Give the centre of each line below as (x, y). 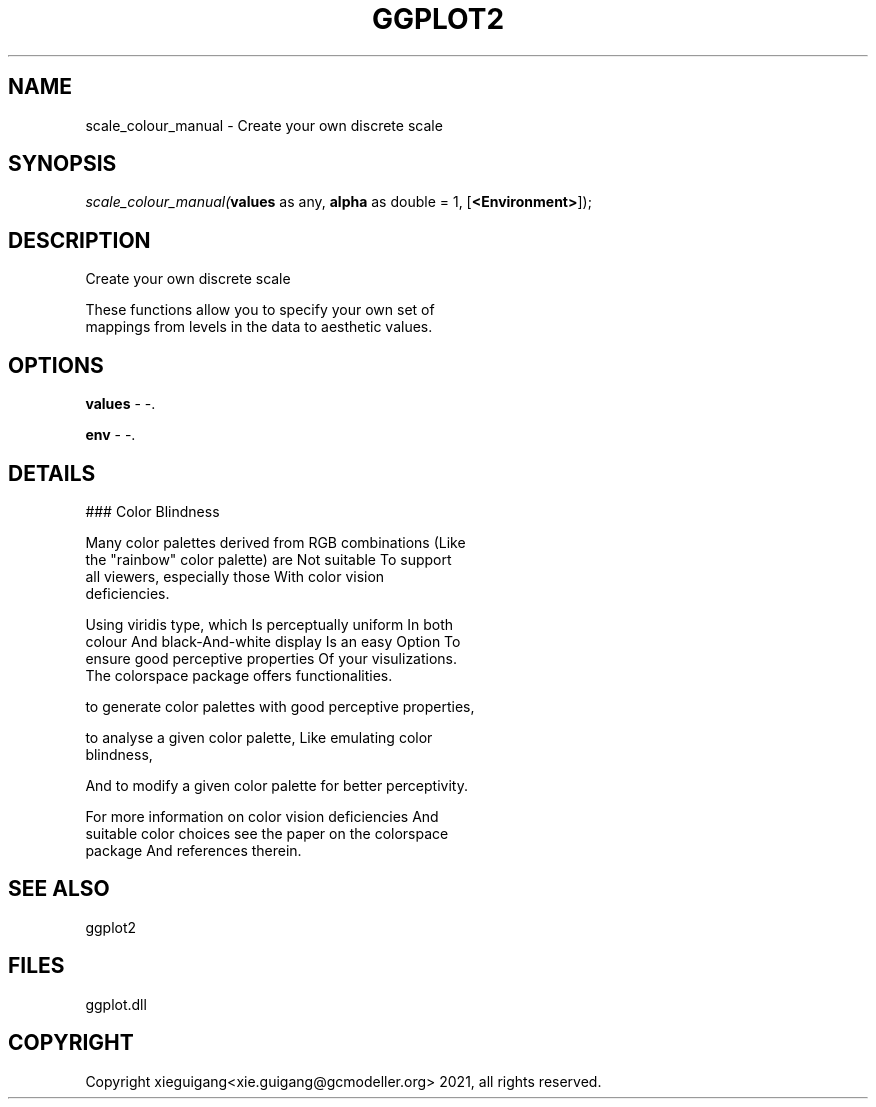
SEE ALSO (59, 889)
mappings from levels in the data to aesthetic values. (259, 327)
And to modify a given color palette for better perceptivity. (276, 785)
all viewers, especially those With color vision (235, 576)
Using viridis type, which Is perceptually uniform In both (269, 624)
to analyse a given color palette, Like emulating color (259, 737)
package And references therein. (193, 850)
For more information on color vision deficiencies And (262, 816)
